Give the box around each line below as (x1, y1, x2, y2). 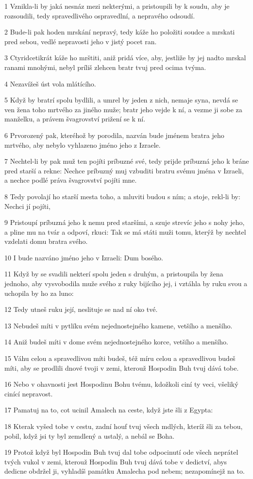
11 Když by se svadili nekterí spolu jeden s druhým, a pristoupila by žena (4, 269, 223, 279)
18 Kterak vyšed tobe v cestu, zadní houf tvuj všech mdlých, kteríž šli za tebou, (4, 421, 243, 431)
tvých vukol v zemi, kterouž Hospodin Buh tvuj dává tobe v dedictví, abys (4, 456, 227, 466)
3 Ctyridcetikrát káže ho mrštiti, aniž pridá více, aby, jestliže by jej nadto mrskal (4, 52, 246, 63)
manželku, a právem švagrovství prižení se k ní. (4, 114, 146, 124)
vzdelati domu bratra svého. (4, 236, 88, 246)
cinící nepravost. (4, 388, 53, 398)
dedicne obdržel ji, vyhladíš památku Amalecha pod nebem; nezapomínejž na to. (4, 466, 245, 476)
